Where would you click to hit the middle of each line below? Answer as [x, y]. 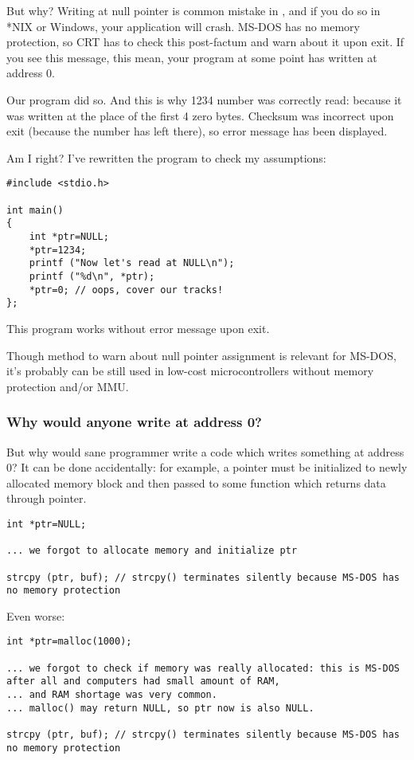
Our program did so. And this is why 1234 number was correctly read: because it [204, 99]
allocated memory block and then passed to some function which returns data [196, 482]
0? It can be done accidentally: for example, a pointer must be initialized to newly [207, 467]
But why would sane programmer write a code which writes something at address [205, 451]
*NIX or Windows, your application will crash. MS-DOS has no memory [183, 26]
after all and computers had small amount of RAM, [143, 682]
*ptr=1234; [58, 250]
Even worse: [36, 615]
